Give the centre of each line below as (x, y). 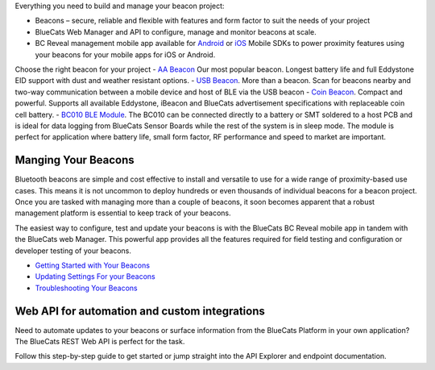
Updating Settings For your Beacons (95, 276)
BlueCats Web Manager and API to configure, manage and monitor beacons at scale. (176, 31)
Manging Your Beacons (75, 160)
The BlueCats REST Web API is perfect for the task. (100, 342)
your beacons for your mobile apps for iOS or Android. (125, 54)
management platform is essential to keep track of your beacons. (123, 213)
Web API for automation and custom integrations (140, 311)
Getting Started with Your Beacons (93, 265)
